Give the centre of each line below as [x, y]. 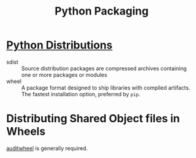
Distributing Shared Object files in [93, 119]
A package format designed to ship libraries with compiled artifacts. [106, 87]
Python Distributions [60, 45]
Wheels [26, 132]
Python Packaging [102, 11]
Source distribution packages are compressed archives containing [104, 68]
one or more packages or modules [64, 74]
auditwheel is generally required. [47, 148]
